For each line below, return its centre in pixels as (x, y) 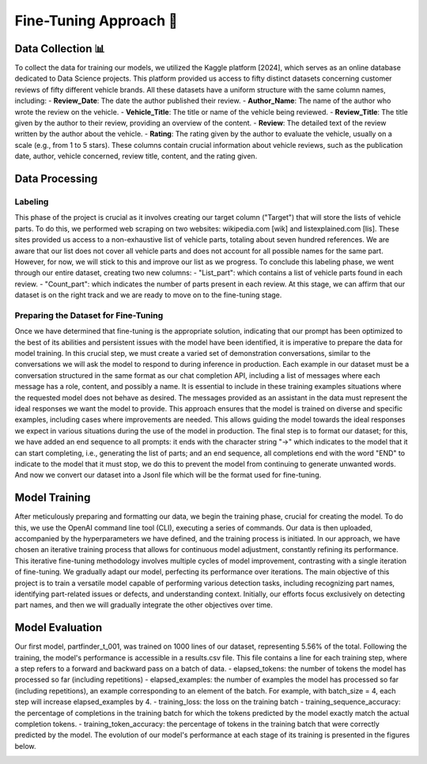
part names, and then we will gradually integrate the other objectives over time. (144, 605)
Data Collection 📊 (60, 49)
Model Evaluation (59, 628)
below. (25, 746)
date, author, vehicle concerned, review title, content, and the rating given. (136, 156)
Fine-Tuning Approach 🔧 (96, 21)
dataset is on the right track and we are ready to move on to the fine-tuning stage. (148, 295)
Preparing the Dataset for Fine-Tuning (89, 315)
